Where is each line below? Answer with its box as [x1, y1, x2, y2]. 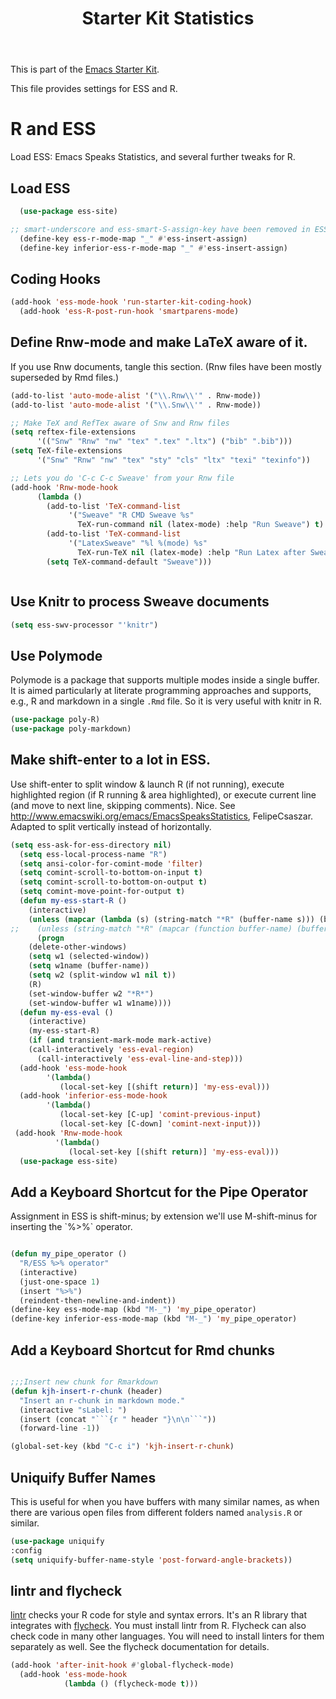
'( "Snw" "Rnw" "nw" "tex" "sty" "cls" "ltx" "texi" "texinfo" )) [36, 455, 311, 466]
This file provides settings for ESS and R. [10, 83, 178, 95]
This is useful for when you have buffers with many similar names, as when [10, 1495, 320, 1507]
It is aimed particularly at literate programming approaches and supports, [10, 685, 312, 697]
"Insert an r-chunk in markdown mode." [19, 1395, 186, 1406]
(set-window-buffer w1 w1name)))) [28, 998, 172, 1008]
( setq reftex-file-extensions [10, 427, 137, 437]
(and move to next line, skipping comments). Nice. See [10, 799, 236, 811]
